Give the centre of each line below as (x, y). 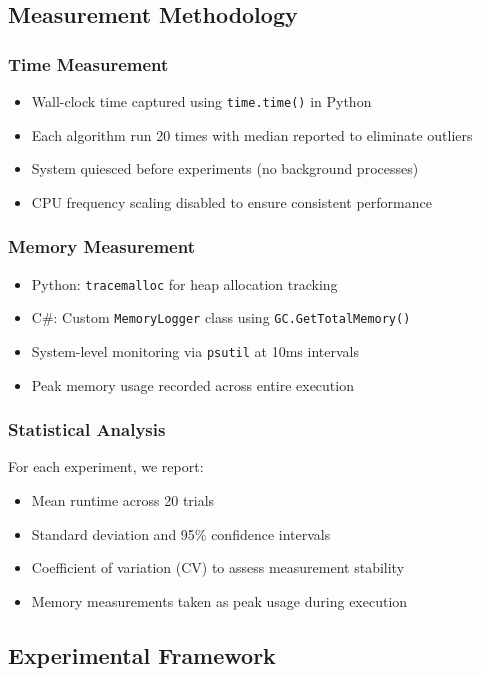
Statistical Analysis (87, 429)
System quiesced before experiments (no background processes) (225, 168)
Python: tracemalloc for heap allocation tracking (184, 283)
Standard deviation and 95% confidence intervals (181, 533)
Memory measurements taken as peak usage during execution (219, 600)
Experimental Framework (142, 654)
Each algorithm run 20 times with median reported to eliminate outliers (252, 134)
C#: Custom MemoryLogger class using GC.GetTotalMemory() (221, 317)
